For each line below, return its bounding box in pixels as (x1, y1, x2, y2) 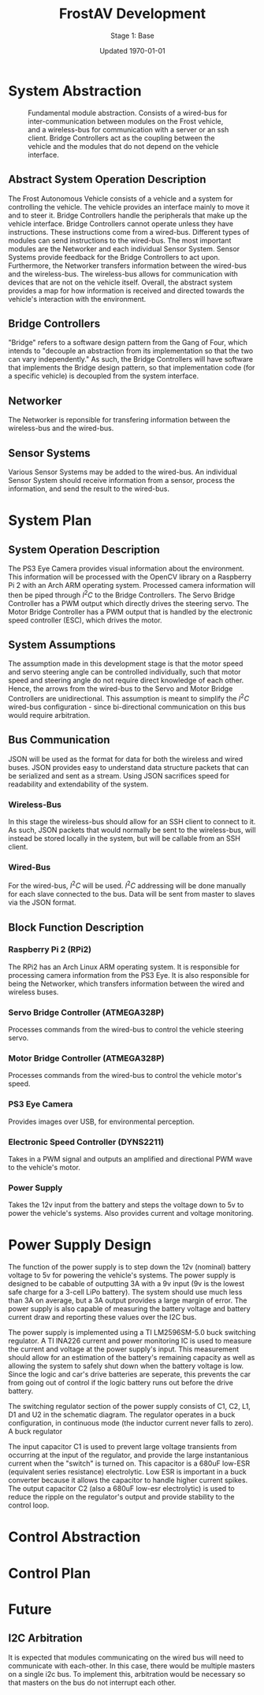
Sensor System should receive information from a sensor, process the (8, 475, 235, 485)
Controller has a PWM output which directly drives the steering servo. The (8, 598, 250, 608)
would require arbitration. (8, 711, 91, 720)
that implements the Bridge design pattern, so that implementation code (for (8, 363, 255, 373)
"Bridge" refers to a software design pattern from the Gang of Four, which (8, 338, 248, 348)
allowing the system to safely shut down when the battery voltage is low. (8, 1361, 244, 1371)
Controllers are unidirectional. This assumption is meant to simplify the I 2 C (8, 693, 250, 704)
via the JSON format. (8, 898, 76, 907)
